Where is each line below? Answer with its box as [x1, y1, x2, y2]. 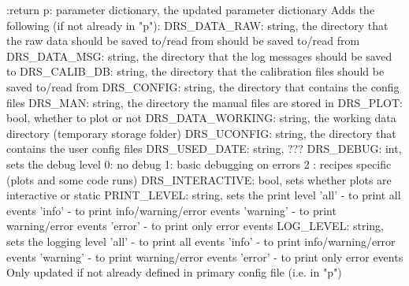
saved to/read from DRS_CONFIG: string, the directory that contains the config [6, 78, 400, 95]
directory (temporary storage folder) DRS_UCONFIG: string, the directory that [6, 124, 396, 141]
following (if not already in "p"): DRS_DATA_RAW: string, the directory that [6, 17, 389, 33]
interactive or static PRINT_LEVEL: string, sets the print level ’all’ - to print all [6, 187, 401, 203]
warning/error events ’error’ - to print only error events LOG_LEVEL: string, [6, 217, 384, 234]
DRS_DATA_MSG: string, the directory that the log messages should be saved [6, 47, 392, 64]
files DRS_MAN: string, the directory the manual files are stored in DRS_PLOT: [6, 94, 403, 110]
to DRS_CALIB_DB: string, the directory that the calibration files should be [6, 63, 385, 80]
